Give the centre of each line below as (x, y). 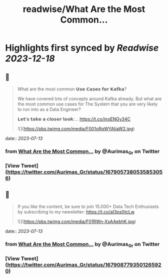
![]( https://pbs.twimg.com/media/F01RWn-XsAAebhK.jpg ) (77, 221)
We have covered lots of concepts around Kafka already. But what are (89, 99)
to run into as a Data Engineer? (49, 109)
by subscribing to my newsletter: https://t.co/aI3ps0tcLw (76, 211)
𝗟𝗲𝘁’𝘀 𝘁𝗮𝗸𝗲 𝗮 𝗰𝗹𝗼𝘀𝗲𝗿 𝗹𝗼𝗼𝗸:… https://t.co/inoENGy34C (74, 119)
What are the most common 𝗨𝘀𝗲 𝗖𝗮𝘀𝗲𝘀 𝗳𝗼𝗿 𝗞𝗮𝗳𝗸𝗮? (72, 89)
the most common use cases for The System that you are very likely (87, 104)
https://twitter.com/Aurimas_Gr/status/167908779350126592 (84, 265)
